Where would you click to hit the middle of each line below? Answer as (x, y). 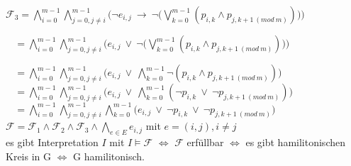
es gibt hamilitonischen (295, 142)
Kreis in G (28, 156)
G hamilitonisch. (109, 156)
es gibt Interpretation (52, 142)
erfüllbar (205, 142)
